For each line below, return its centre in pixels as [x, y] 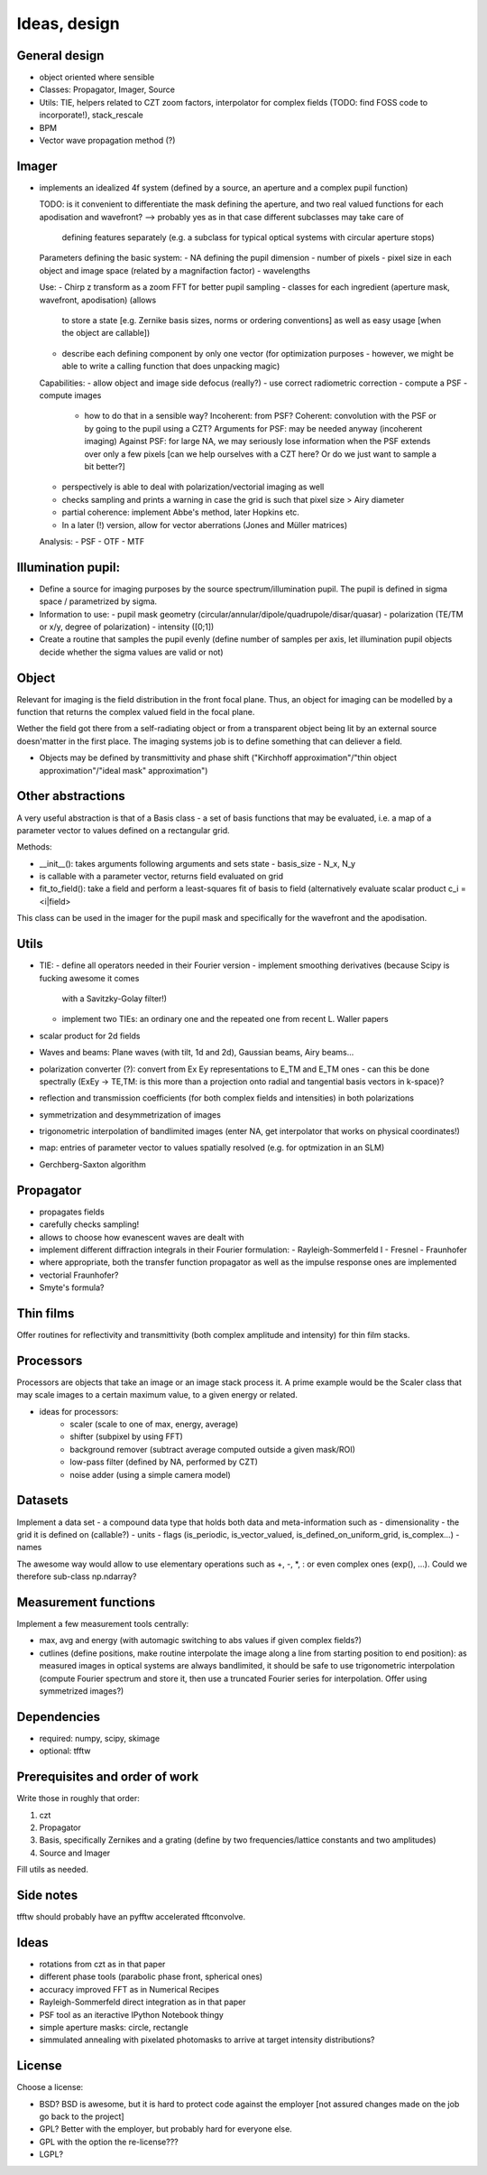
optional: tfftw [65, 1751]
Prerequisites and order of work [108, 1777]
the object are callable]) [106, 333]
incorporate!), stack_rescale [91, 115]
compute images [70, 395]
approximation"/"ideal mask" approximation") [124, 770]
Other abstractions [71, 796]
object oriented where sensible [97, 78]
